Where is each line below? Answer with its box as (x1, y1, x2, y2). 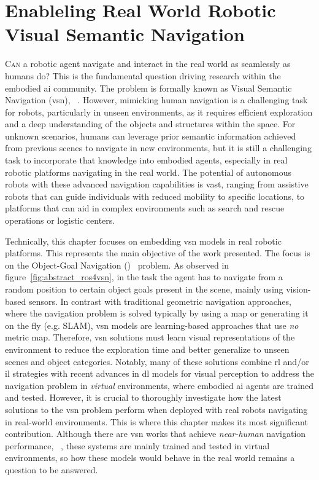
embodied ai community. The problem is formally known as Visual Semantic (5, 81, 292, 94)
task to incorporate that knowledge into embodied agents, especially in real (5, 154, 288, 167)
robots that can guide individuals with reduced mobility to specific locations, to (5, 189, 305, 202)
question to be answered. (5, 463, 98, 476)
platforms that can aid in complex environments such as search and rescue (5, 202, 285, 214)
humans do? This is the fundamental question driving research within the (5, 69, 281, 82)
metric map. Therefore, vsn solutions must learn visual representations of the (5, 331, 295, 344)
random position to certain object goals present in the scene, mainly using (5, 283, 283, 295)
